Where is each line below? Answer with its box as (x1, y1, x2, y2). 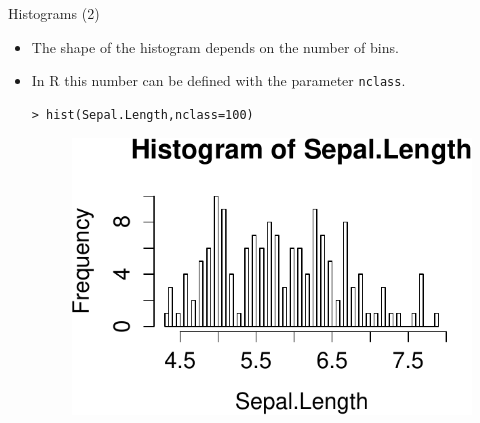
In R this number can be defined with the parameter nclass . (31, 70, 406, 91)
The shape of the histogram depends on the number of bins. (31, 36, 399, 57)
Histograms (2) (8, 3, 100, 23)
